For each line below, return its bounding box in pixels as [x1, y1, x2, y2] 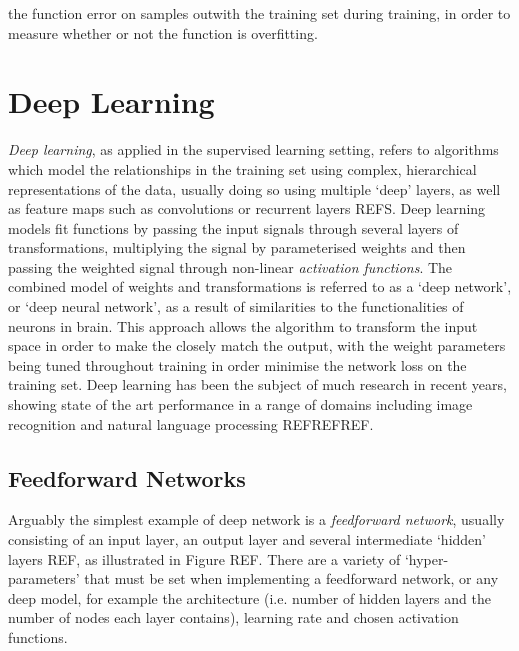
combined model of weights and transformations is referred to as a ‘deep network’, [8, 276, 512, 297]
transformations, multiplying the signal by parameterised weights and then [8, 237, 466, 258]
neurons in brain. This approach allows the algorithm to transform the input [8, 315, 478, 336]
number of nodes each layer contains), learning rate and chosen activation [8, 607, 459, 628]
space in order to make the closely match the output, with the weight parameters [8, 335, 506, 356]
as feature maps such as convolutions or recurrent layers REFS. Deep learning [8, 198, 486, 219]
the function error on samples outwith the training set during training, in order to [8, 3, 511, 23]
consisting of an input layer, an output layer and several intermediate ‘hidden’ [8, 529, 486, 550]
